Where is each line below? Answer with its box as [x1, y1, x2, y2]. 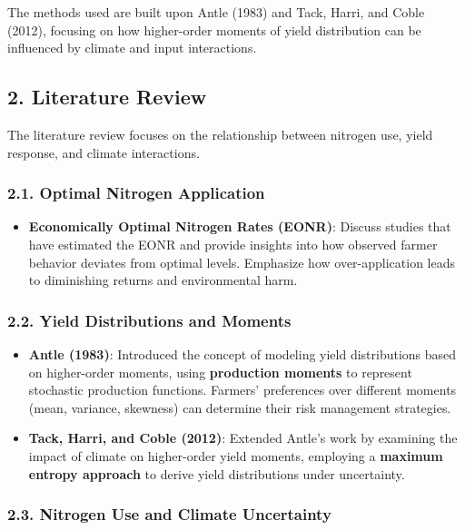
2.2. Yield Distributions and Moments [7, 309, 292, 331]
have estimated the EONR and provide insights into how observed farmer [28, 234, 438, 253]
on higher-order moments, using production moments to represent [28, 362, 412, 381]
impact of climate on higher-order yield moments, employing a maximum [28, 446, 443, 465]
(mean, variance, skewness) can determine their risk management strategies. [28, 397, 451, 417]
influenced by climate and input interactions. [7, 38, 257, 57]
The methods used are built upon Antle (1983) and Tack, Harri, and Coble [7, 3, 425, 21]
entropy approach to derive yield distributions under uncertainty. [28, 464, 405, 483]
